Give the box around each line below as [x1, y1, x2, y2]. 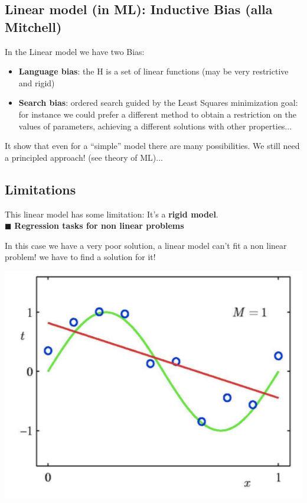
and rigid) [18, 76, 55, 89]
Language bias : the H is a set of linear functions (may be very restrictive [18, 65, 289, 77]
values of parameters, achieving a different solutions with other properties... [18, 119, 292, 132]
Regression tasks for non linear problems [14, 219, 184, 232]
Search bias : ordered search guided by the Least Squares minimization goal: [18, 96, 298, 109]
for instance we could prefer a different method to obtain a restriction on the [18, 108, 296, 120]
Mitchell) [5, 17, 62, 35]
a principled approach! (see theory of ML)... [5, 151, 163, 163]
